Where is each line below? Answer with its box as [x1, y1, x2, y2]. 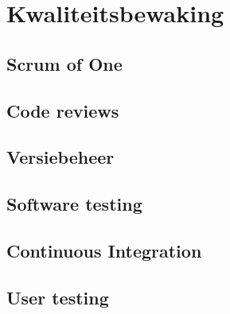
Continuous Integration [6, 238, 202, 262]
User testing [6, 285, 109, 309]
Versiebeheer [6, 145, 115, 169]
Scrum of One [6, 51, 123, 76]
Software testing [6, 192, 142, 216]
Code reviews [6, 98, 119, 122]
